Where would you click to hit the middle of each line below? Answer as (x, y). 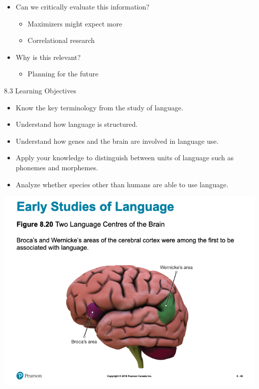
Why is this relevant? (48, 57)
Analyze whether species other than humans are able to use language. (122, 184)
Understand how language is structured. (77, 124)
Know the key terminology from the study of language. (99, 107)
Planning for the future (63, 74)
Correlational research (61, 40)
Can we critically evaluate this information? (82, 6)
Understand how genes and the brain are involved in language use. (117, 141)
